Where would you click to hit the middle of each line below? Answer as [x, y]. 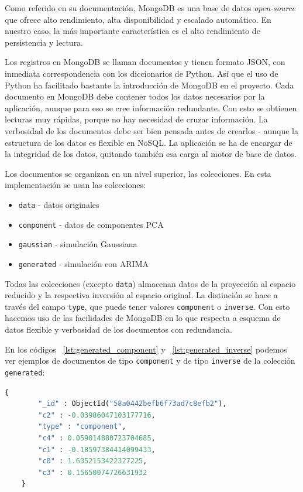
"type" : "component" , [82, 427]
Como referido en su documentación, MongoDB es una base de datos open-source [150, 8]
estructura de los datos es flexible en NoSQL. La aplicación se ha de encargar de [149, 142]
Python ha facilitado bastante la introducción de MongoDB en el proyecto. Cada [149, 85]
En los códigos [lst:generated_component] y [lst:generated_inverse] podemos [146, 349]
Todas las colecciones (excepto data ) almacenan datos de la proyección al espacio [150, 283]
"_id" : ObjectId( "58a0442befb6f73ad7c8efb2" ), [132, 404]
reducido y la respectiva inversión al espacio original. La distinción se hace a [141, 295]
